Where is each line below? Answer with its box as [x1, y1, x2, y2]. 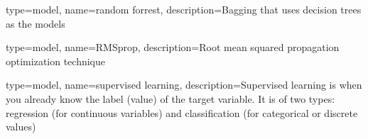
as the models [6, 16, 65, 30]
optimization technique [6, 53, 106, 68]
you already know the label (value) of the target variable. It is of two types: [6, 91, 335, 106]
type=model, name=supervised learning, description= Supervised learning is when [6, 77, 362, 92]
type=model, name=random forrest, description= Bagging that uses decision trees [6, 2, 362, 16]
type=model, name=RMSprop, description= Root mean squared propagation [6, 40, 340, 55]
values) [6, 119, 36, 134]
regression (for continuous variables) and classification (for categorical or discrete [6, 105, 358, 120]
